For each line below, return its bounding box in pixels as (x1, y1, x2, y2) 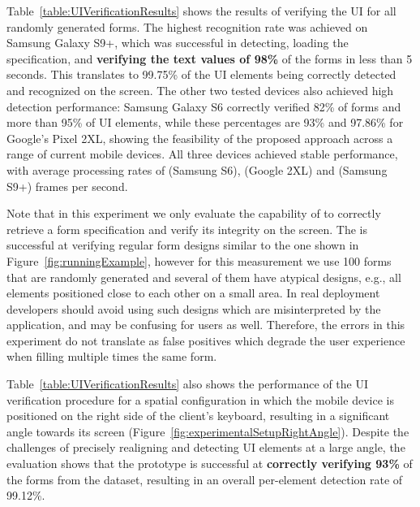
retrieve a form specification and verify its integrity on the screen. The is (6, 220, 368, 237)
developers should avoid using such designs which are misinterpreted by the (6, 300, 381, 317)
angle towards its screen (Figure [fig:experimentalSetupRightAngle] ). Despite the (6, 422, 409, 440)
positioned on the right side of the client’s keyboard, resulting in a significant (6, 407, 390, 424)
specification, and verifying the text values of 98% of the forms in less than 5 (6, 50, 413, 67)
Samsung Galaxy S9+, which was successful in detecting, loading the (6, 34, 349, 51)
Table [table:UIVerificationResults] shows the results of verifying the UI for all (6, 2, 396, 19)
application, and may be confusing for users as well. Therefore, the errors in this (6, 316, 405, 333)
